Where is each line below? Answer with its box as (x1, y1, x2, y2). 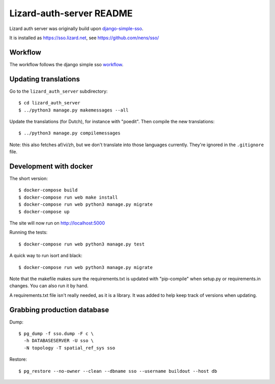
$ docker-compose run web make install (18, 194, 118, 200)
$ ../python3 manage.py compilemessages (18, 130, 121, 136)
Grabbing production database (9, 306, 109, 314)
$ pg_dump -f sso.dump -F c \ (18, 331, 94, 336)
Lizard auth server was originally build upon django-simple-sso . (9, 25, 144, 32)
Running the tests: (9, 229, 48, 235)
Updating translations (9, 74, 80, 84)
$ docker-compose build (18, 187, 78, 193)
